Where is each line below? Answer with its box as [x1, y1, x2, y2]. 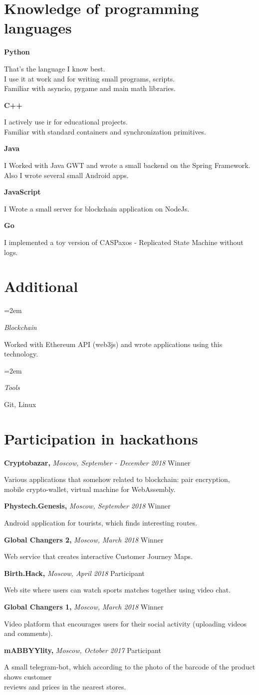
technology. [4, 348, 38, 359]
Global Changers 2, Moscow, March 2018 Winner [4, 534, 164, 544]
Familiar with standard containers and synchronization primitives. [4, 126, 206, 136]
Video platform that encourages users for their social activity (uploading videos [4, 618, 247, 628]
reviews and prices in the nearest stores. [4, 681, 126, 691]
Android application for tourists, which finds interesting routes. [4, 517, 198, 527]
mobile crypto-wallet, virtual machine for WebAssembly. [4, 483, 176, 494]
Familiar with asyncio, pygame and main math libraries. [4, 83, 176, 93]
